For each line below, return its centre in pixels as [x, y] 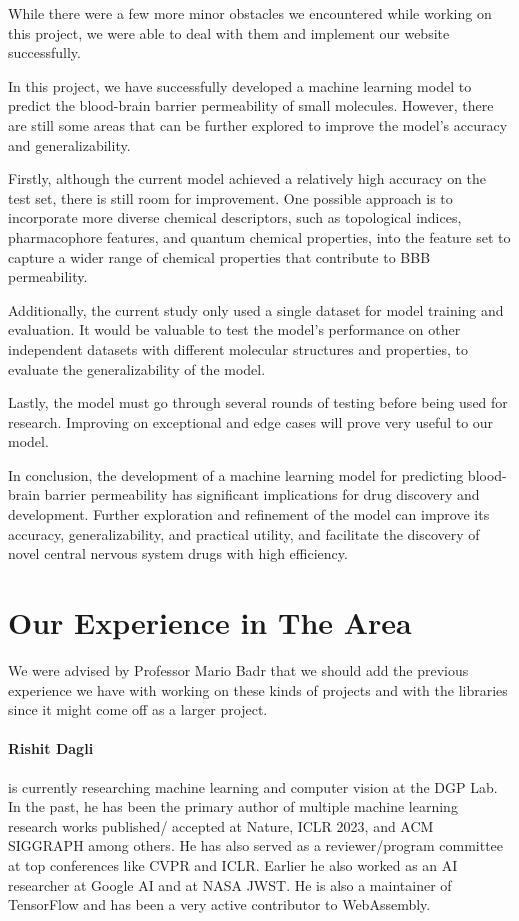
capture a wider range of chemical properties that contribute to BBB [219, 256]
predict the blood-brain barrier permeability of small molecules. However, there [251, 105]
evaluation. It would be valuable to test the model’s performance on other [234, 329]
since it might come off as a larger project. [138, 709]
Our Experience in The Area [210, 622]
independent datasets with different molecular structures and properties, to [238, 348]
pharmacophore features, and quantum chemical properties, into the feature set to [259, 236]
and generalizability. [69, 144]
